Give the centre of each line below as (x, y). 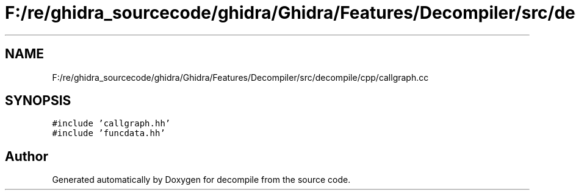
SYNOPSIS (38, 101)
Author (27, 156)
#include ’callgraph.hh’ (111, 124)
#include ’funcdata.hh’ (109, 133)
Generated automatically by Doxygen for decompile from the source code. (201, 180)
